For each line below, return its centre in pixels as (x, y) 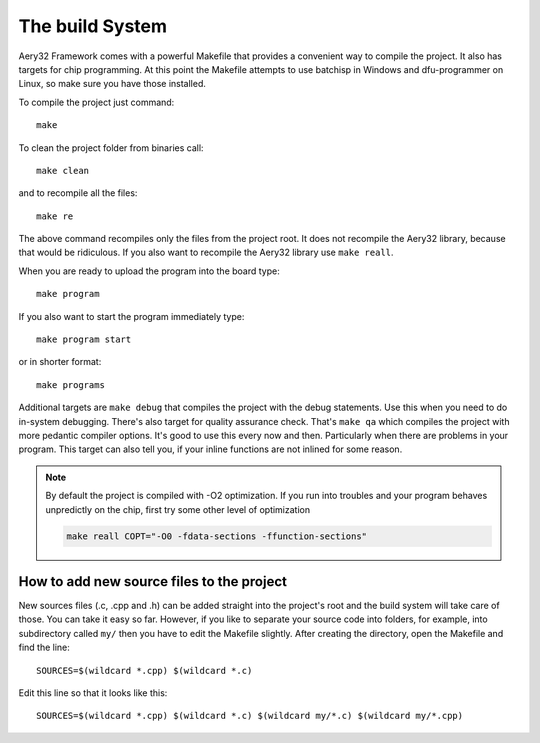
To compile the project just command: (96, 102)
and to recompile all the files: (78, 193)
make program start (84, 339)
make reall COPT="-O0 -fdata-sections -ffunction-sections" (217, 536)
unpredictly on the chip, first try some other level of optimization (177, 509)
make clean (63, 170)
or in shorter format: (60, 362)
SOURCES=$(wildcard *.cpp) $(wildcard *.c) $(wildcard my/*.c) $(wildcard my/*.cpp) (250, 716)
